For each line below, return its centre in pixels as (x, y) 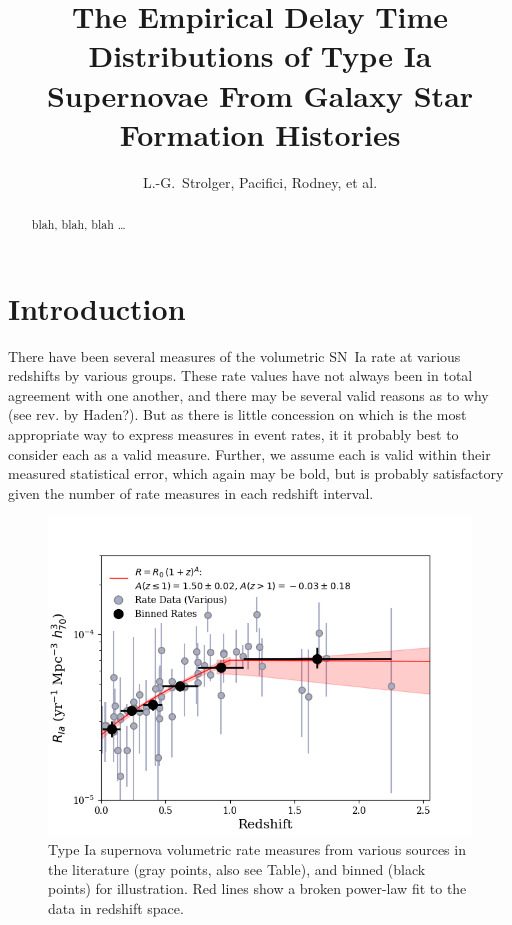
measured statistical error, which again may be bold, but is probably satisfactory (256, 473)
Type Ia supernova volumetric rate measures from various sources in (257, 849)
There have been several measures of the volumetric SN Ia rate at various (234, 355)
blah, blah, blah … (78, 224)
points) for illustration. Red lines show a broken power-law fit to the (257, 888)
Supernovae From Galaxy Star (260, 94)
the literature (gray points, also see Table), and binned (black (237, 868)
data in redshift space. (116, 907)
